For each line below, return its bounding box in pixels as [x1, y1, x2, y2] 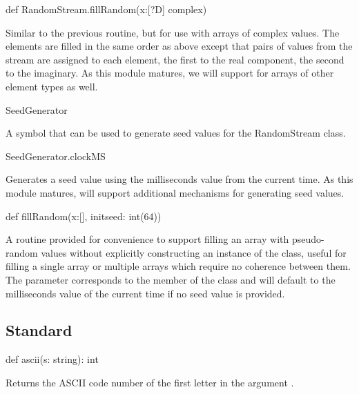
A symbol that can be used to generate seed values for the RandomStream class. [6, 126, 346, 140]
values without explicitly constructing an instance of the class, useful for [41, 245, 347, 259]
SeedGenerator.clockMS [6, 148, 106, 163]
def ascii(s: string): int [6, 352, 99, 366]
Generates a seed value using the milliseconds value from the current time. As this [6, 172, 353, 186]
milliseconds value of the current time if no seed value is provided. [6, 286, 285, 300]
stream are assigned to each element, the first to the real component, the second [6, 52, 345, 66]
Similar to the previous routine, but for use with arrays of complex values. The [6, 25, 340, 39]
